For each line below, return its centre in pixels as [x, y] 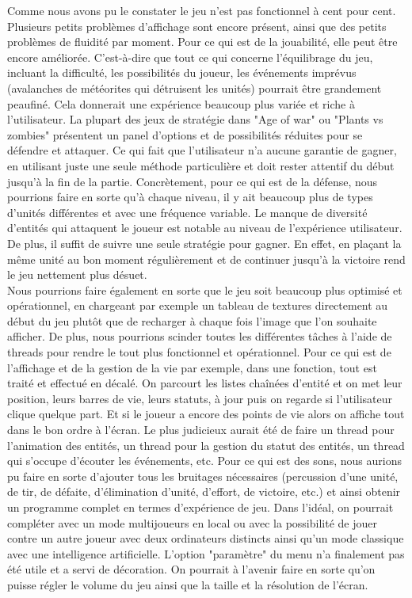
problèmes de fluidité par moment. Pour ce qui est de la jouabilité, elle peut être [202, 42]
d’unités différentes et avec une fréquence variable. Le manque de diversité [187, 212]
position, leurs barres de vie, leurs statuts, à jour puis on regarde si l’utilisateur [200, 398]
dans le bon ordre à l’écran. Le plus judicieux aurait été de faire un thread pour [201, 430]
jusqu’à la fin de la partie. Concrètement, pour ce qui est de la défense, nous [193, 181]
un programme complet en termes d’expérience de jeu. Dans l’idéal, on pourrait [200, 507]
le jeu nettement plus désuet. [77, 274]
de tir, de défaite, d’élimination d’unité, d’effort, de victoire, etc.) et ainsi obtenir [204, 491]
